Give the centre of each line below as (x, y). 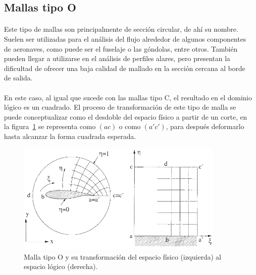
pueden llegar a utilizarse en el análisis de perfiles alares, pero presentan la (117, 58)
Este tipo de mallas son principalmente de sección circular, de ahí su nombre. (121, 29)
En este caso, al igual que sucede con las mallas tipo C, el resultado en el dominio (128, 97)
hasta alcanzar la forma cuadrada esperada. (70, 136)
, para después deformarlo (205, 126)
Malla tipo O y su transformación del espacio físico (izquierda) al (123, 256)
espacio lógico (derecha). (61, 266)
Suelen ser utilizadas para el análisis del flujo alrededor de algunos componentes (125, 38)
